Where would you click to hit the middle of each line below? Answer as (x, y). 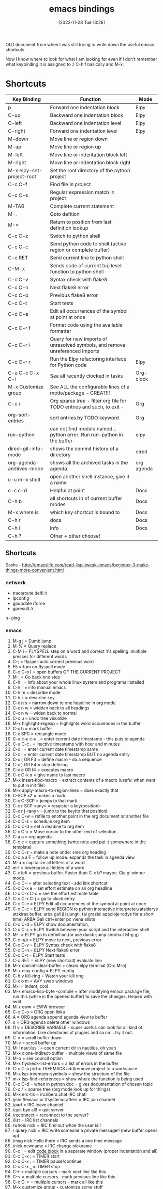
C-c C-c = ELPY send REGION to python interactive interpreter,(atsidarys (85, 909)
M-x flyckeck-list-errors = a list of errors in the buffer (66, 1063)
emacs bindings (82, 9)
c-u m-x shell (24, 480)
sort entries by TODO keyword (84, 418)
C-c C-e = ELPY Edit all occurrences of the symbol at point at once (79, 904)
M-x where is (23, 512)
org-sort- (19, 415)
